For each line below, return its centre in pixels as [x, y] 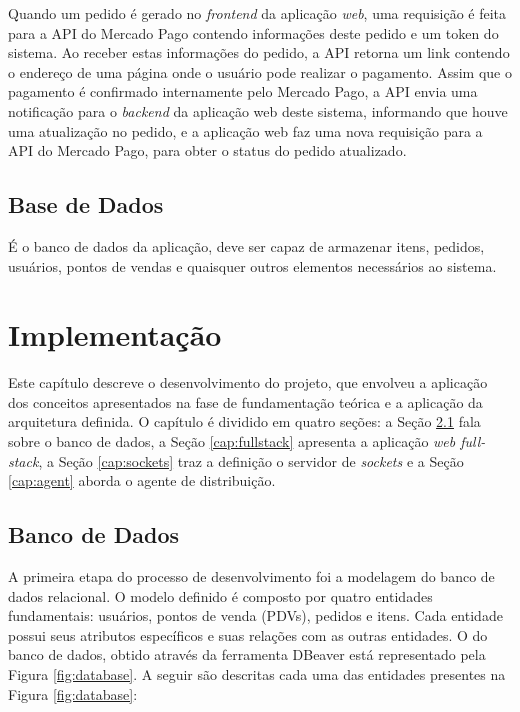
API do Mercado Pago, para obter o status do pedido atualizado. [207, 150]
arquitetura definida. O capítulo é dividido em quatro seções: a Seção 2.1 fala [244, 421]
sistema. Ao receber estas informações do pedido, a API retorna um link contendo [259, 52]
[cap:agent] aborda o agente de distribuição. [142, 480]
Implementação [115, 334]
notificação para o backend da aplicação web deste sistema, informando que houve [258, 110]
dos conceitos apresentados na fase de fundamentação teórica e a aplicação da [245, 401]
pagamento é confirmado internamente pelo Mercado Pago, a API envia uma [243, 91]
